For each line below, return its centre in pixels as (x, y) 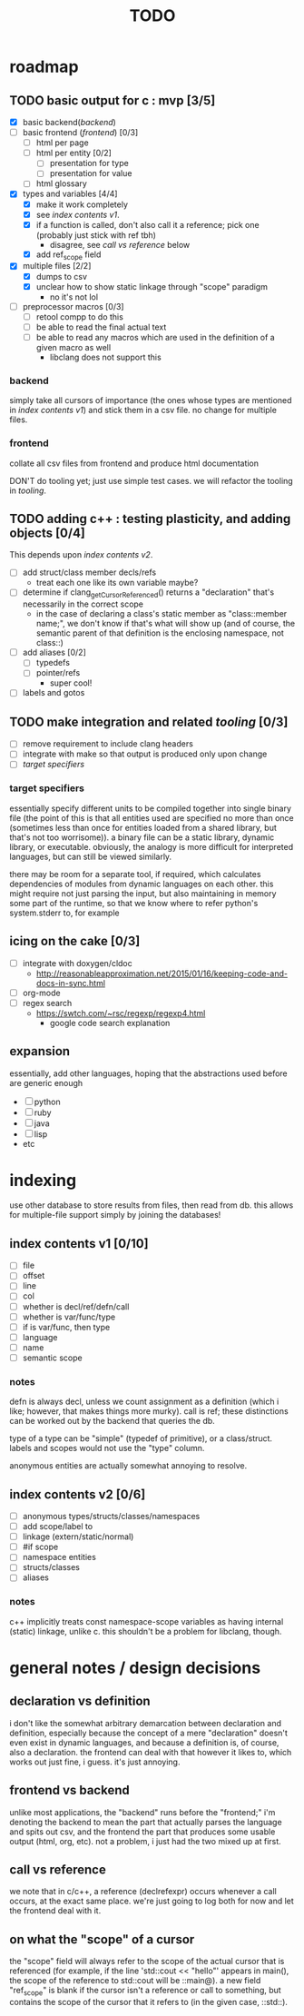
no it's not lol (74, 297)
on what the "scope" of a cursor (102, 1939)
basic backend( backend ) (69, 122)
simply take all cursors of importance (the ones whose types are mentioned (151, 400)
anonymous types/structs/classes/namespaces (111, 1517)
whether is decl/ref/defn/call (76, 1306)
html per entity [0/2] (74, 153)
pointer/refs (58, 673)
